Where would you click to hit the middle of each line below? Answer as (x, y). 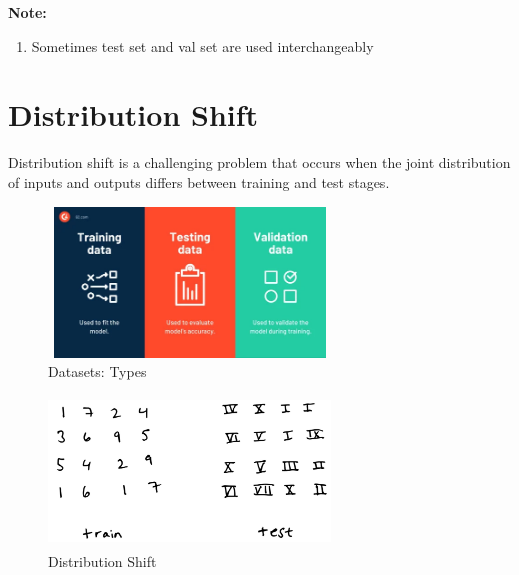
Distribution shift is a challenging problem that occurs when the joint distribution (259, 162)
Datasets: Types (97, 371)
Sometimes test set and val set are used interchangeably (202, 45)
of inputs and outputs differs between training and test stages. (199, 181)
